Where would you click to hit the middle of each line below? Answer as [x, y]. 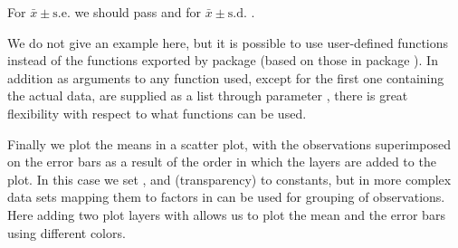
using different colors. [67, 232]
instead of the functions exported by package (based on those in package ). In [223, 60]
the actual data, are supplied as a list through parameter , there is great [208, 95]
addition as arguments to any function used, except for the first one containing [226, 77]
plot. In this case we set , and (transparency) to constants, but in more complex [229, 179]
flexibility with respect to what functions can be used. [157, 113]
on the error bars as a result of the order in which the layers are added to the [222, 162]
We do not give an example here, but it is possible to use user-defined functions [228, 42]
